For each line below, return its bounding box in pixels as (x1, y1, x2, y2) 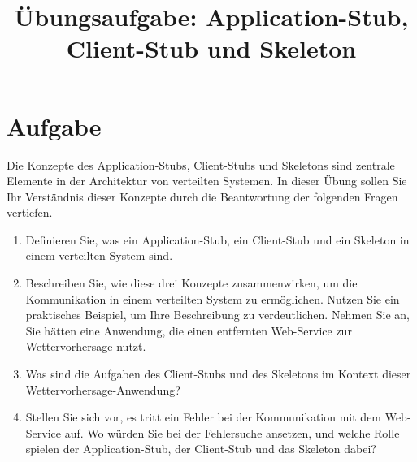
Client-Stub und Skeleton (66, 32, 357, 65)
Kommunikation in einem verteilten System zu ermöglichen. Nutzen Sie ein (25, 290, 400, 307)
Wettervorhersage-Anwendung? (25, 381, 180, 398)
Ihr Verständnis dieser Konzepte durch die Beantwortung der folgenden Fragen (7, 188, 398, 205)
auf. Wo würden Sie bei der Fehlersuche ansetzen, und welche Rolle (64, 424, 400, 441)
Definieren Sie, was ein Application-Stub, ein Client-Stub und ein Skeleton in (25, 231, 410, 248)
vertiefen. (7, 204, 53, 221)
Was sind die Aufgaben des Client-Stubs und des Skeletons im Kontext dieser (25, 365, 411, 382)
